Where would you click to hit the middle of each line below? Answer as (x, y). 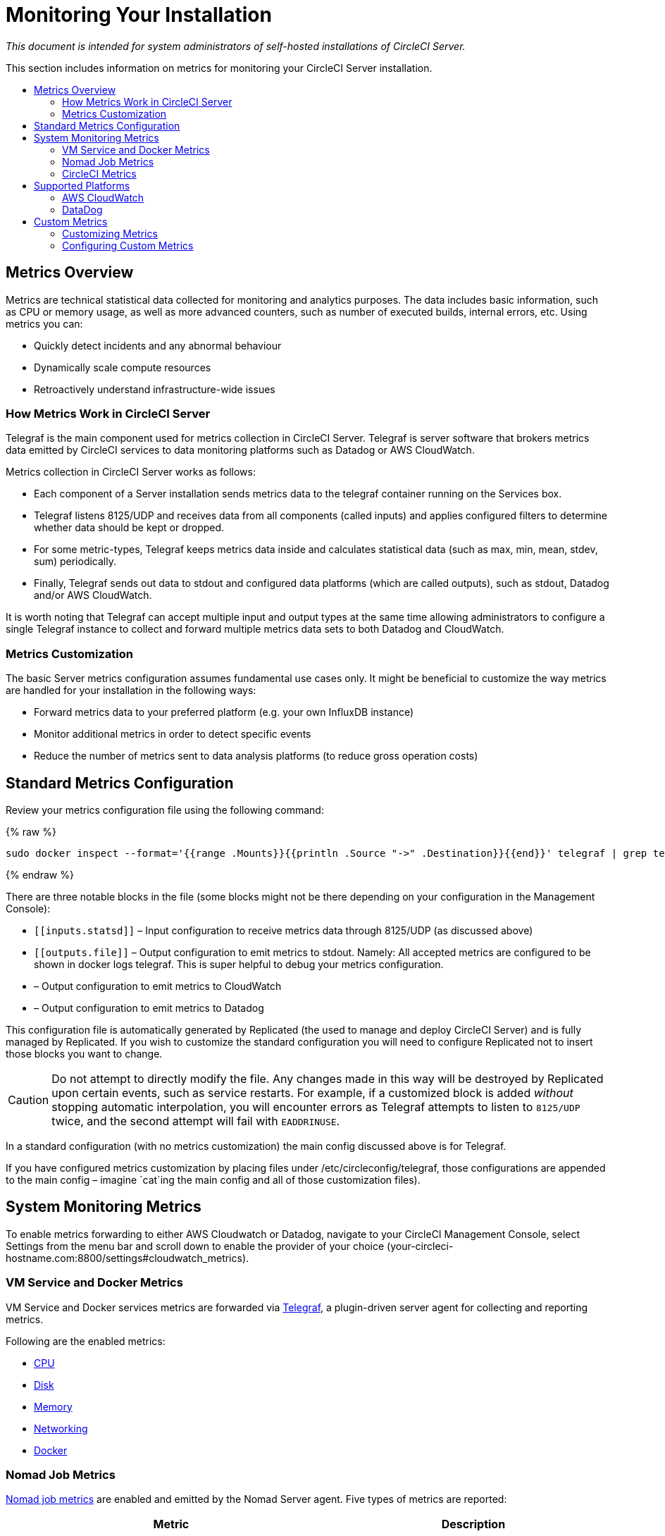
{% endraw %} (40, 874)
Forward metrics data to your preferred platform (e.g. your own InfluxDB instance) (224, 712)
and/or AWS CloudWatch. (93, 595)
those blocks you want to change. (84, 1053)
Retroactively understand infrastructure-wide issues (155, 389)
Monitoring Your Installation (139, 15)
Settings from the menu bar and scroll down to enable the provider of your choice (195, 1246)
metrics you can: (44, 323)
